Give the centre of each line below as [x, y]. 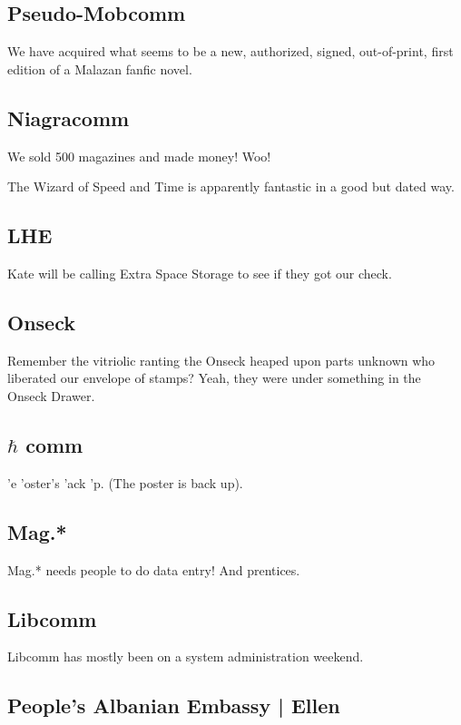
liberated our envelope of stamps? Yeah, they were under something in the [214, 378]
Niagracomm [69, 118]
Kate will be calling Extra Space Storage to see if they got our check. [200, 273]
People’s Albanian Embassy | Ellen [174, 705]
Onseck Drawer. [51, 395]
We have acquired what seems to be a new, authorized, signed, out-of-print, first [230, 51]
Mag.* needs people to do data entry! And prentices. [154, 569]
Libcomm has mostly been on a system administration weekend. [186, 656]
